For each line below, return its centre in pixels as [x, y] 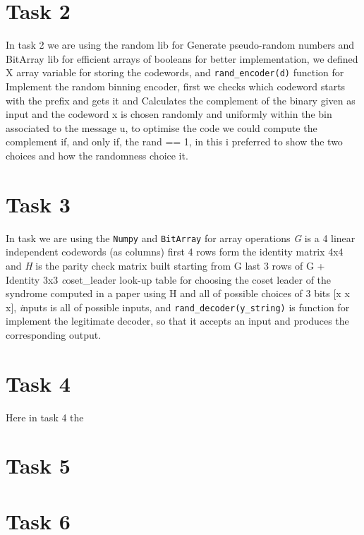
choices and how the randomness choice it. [97, 155]
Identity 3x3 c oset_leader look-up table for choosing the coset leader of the [169, 279]
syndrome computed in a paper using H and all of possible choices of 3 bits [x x [178, 293]
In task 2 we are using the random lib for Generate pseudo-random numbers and [180, 45]
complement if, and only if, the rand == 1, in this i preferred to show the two [174, 142]
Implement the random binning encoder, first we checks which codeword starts [176, 86]
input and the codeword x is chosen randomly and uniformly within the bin [169, 114]
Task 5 [38, 465]
